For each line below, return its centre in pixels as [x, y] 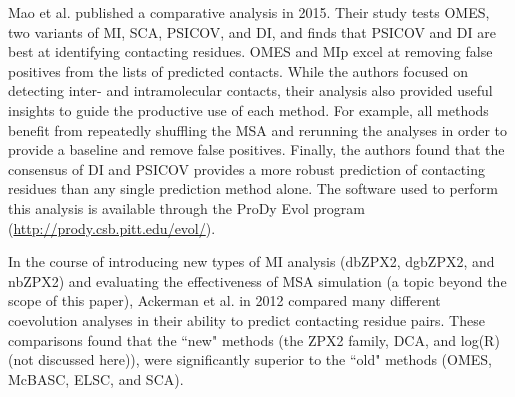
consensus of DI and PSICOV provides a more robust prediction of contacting [246, 168]
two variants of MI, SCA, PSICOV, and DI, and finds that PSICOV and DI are [252, 31]
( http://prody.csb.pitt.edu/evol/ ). [112, 227]
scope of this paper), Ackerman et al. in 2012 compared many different [224, 300]
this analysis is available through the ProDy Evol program [186, 207]
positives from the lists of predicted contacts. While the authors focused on [238, 70]
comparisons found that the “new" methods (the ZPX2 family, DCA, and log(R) [254, 339]
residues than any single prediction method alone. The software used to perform [253, 188]
